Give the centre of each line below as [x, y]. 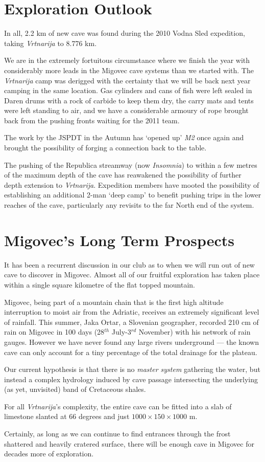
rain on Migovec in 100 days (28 [54, 332]
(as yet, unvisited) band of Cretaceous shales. [75, 389]
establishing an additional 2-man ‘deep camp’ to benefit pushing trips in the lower [133, 195]
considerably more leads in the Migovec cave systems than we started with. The [129, 70]
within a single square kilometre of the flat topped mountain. [100, 284]
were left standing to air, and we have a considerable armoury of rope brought [126, 110]
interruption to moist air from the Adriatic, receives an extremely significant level [132, 312]
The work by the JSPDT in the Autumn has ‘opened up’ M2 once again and [124, 137]
